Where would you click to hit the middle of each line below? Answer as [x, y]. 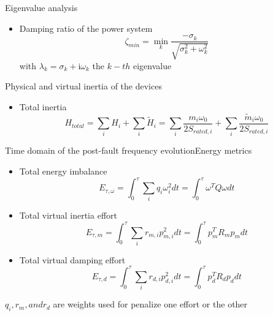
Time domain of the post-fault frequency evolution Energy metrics [129, 150]
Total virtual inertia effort [68, 215]
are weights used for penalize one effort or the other [150, 304]
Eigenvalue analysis [41, 7]
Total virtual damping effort [72, 259]
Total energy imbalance [63, 171]
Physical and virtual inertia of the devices [83, 86]
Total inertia [43, 106]
